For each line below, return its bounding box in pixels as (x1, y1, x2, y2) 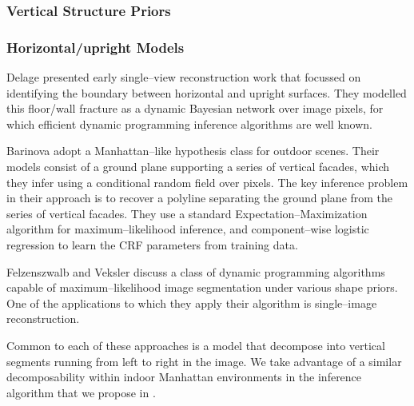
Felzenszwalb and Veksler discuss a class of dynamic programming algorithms (6, 263, 385, 280)
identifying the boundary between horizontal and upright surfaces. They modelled (6, 84, 407, 101)
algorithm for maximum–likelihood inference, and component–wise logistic (6, 221, 369, 237)
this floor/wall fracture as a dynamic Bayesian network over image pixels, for (6, 100, 384, 117)
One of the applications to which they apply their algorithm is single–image (6, 294, 377, 311)
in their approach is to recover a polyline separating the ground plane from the (6, 189, 393, 206)
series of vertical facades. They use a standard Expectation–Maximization (6, 205, 368, 221)
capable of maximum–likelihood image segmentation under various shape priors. (6, 279, 398, 296)
